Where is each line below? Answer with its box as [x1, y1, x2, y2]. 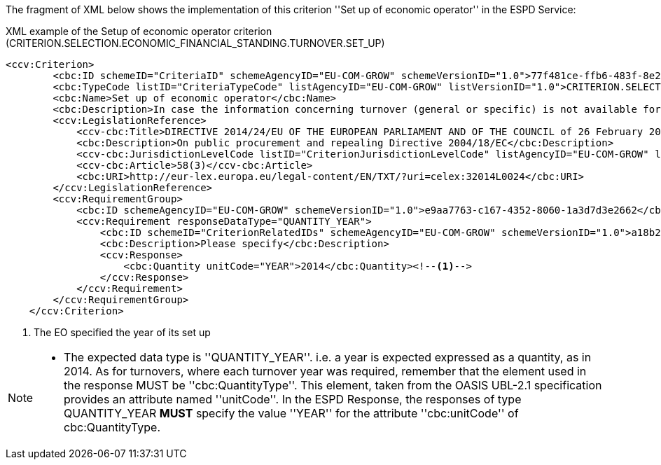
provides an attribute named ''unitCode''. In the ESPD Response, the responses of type [64, 392, 522, 406]
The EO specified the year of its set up [34, 326, 211, 338]
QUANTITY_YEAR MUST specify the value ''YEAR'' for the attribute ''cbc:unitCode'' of [64, 406, 519, 420]
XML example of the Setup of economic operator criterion [6, 25, 272, 37]
